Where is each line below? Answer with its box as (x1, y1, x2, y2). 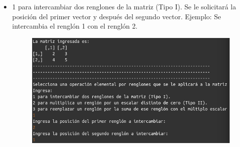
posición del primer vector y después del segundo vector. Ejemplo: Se (12, 11, 221, 21)
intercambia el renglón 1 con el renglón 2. (12, 21, 138, 31)
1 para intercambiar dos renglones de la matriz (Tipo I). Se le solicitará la (12, 1, 236, 11)
